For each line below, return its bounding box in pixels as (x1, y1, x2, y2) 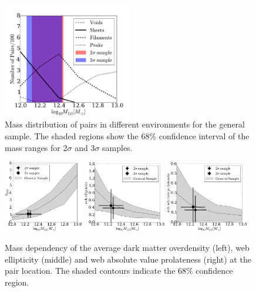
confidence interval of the (159, 130, 250, 142)
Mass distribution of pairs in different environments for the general (5, 118, 245, 130)
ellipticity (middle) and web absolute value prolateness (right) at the (5, 253, 251, 265)
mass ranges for (5, 141, 60, 153)
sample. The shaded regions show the (5, 130, 139, 142)
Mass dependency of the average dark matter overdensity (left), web (5, 241, 250, 253)
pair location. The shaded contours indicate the (5, 264, 176, 277)
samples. (102, 141, 133, 153)
